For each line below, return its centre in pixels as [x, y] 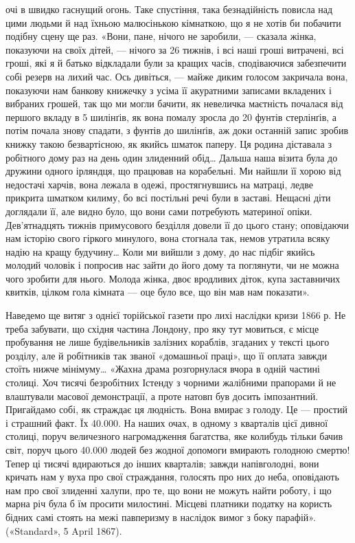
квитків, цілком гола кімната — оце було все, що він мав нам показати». [158, 292]
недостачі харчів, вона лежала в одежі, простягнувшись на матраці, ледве [159, 184]
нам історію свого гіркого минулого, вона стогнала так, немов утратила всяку [168, 238]
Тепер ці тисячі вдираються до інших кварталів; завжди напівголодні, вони [162, 463]
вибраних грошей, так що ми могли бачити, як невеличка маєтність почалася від [174, 103]
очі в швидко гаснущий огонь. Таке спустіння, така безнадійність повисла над [169, 9]
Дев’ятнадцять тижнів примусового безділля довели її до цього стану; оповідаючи [177, 224]
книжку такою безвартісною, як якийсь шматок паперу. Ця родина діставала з [169, 143]
